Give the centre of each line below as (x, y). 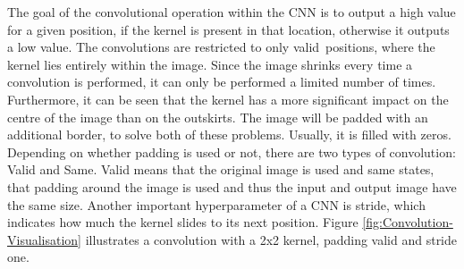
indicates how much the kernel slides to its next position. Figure (183, 222)
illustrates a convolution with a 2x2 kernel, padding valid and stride (271, 239)
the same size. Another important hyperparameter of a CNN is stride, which (216, 204)
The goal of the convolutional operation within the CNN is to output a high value (232, 12)
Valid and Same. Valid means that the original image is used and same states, (221, 169)
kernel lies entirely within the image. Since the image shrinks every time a (210, 64)
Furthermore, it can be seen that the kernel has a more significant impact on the (228, 99)
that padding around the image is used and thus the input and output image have (232, 186)
